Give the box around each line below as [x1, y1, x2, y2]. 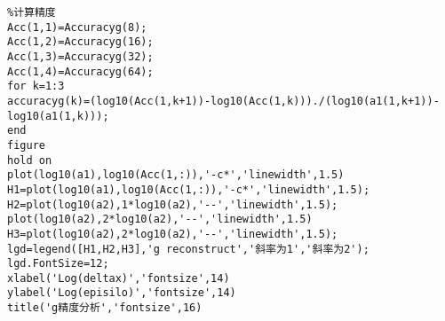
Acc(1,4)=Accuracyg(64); [7, 65, 154, 78]
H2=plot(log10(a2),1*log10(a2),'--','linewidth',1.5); [7, 198, 338, 211]
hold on [7, 153, 52, 167]
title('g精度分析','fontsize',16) [7, 301, 203, 315]
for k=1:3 [7, 80, 65, 93]
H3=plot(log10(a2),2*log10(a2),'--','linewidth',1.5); [7, 227, 338, 240]
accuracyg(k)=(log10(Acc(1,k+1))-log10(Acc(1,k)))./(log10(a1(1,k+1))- [7, 94, 440, 107]
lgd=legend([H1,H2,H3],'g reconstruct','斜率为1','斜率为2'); [7, 242, 370, 255]
